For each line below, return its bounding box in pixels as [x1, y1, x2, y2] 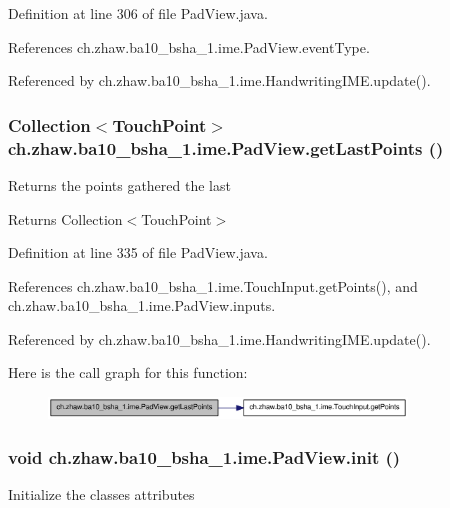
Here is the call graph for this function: [8, 362, 248, 383]
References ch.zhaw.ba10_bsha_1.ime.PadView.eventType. [8, 36, 370, 57]
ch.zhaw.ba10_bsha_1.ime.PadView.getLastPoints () [8, 135, 444, 160]
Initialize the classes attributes [8, 484, 195, 505]
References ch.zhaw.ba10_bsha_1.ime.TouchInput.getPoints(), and [8, 275, 418, 296]
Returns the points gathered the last [8, 174, 231, 195]
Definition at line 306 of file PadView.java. [8, 3, 268, 23]
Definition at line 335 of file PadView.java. [8, 242, 268, 263]
